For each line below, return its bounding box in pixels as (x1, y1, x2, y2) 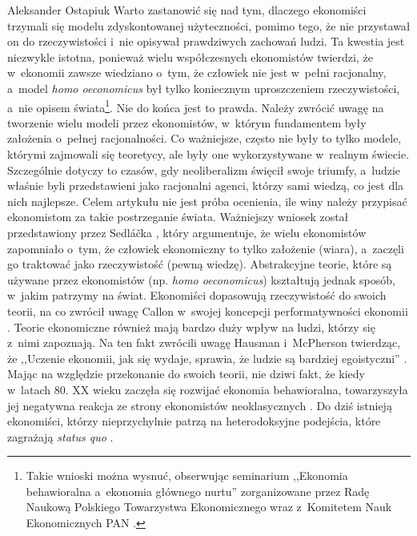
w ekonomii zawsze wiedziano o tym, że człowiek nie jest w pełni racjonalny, (7, 64, 387, 81)
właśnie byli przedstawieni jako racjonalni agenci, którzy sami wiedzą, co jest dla (7, 177, 404, 194)
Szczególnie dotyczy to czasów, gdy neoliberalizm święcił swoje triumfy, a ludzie (7, 161, 401, 178)
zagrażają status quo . (7, 428, 114, 445)
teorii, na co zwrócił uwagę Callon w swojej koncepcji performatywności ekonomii (7, 302, 408, 319)
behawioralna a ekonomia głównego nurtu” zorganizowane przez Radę (26, 482, 370, 499)
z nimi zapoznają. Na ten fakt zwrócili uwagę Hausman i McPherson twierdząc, (7, 334, 401, 351)
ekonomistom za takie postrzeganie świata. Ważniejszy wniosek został (7, 208, 349, 225)
